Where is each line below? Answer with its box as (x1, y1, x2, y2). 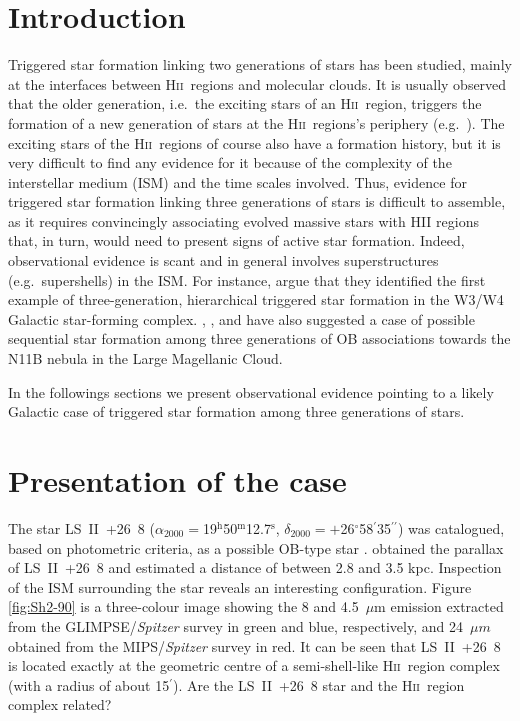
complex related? (8, 694, 112, 715)
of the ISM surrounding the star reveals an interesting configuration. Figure (8, 576, 472, 597)
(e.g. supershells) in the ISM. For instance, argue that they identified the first (8, 269, 486, 290)
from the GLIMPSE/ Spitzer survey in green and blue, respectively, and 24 (8, 615, 463, 636)
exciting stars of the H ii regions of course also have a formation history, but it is (8, 132, 501, 153)
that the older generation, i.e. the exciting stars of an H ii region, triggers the (8, 93, 482, 114)
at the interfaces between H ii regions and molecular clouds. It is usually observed (8, 73, 507, 94)
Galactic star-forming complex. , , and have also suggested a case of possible (8, 308, 475, 329)
